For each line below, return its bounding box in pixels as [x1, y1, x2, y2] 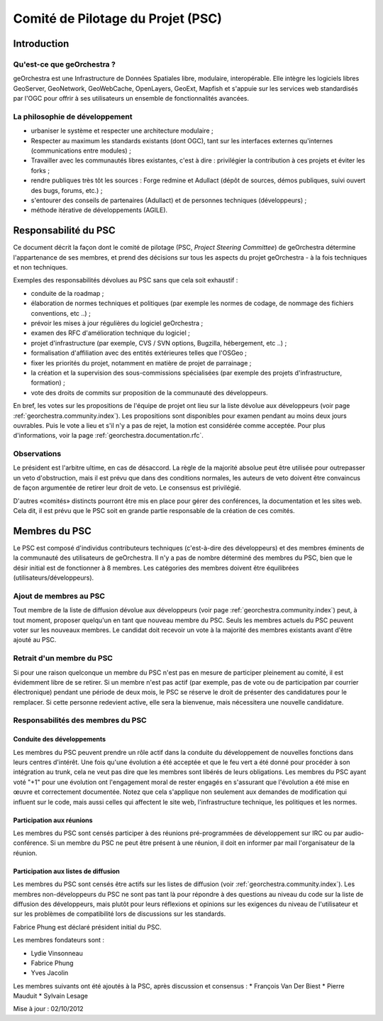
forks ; [30, 166, 50, 175]
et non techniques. [13, 263, 68, 272]
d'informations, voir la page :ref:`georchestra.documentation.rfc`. [13, 431, 204, 440]
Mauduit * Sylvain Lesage [13, 992, 89, 1000]
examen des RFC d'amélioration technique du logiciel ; [30, 329, 191, 337]
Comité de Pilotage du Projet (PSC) [13, 11, 223, 26]
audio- [344, 829, 365, 837]
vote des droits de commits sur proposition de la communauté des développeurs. [30, 388, 269, 397]
